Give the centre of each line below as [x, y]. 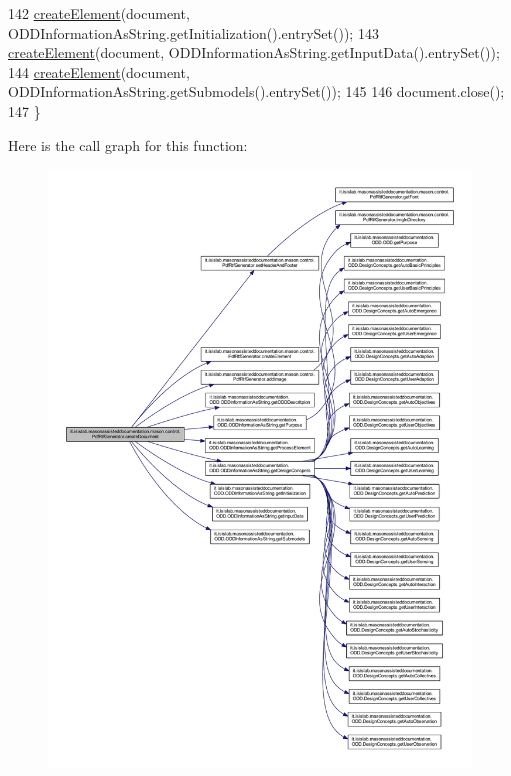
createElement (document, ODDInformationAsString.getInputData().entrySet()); [254, 52]
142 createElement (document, [99, 13]
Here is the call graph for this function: [128, 144]
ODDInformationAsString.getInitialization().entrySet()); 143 [193, 32]
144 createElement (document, [99, 71]
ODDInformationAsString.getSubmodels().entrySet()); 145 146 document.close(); [256, 91]
